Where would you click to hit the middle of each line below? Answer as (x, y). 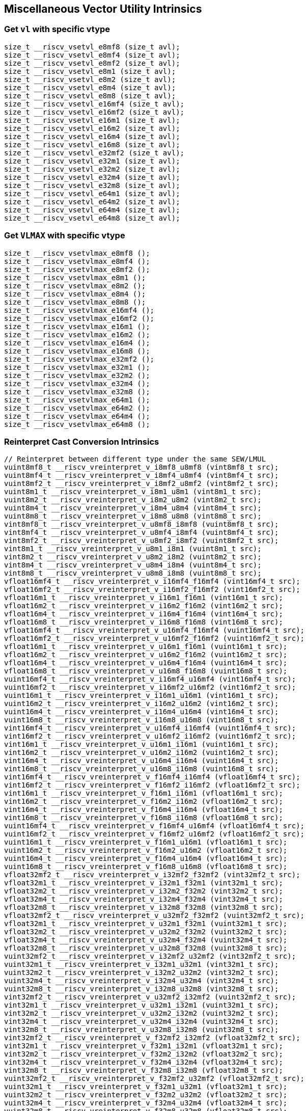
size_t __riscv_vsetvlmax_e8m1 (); (75, 277)
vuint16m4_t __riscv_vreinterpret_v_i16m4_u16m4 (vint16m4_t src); (142, 712)
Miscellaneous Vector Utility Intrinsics (103, 9)
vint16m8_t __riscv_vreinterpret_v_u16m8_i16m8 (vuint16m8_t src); (142, 769)
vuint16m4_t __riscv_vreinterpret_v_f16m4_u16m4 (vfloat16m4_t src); (146, 859)
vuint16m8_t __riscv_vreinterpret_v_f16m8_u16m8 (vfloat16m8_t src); (146, 867)
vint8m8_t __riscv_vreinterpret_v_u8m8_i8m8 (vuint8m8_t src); (133, 573)
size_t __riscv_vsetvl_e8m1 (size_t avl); (90, 71)
